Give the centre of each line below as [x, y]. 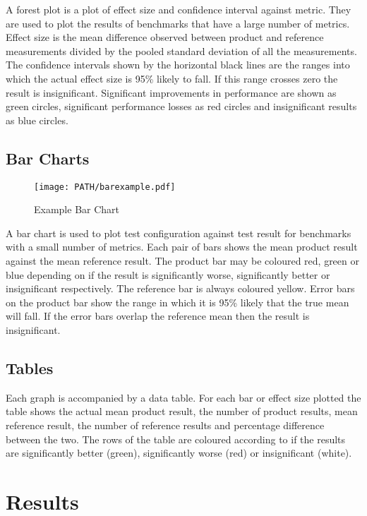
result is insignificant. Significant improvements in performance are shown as [171, 92]
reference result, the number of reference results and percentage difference [165, 425]
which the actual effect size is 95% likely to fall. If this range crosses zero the [172, 78]
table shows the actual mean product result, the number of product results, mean [182, 411]
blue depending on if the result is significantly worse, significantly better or [168, 274]
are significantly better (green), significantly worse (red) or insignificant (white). [179, 453]
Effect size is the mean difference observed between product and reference [165, 37]
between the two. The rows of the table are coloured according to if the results [176, 439]
